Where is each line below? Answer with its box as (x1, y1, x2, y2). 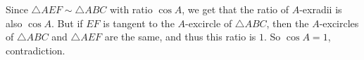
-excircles (319, 15, 359, 30)
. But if (51, 15, 83, 30)
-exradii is (299, 2, 342, 16)
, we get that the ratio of (182, 2, 289, 16)
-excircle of (185, 15, 232, 30)
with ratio (109, 2, 153, 16)
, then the (266, 15, 309, 30)
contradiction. (6, 43, 65, 57)
